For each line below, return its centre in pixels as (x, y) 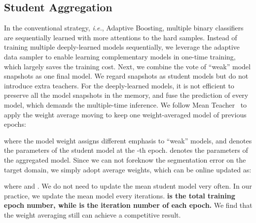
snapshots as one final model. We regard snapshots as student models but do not (126, 76)
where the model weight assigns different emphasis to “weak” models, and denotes (128, 140)
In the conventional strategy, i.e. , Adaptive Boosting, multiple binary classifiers (124, 28)
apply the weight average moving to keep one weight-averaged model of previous (125, 114)
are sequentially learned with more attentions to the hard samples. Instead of (121, 37)
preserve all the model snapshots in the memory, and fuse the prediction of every (126, 95)
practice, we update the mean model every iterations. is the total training (120, 195)
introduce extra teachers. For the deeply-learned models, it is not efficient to (119, 85)
